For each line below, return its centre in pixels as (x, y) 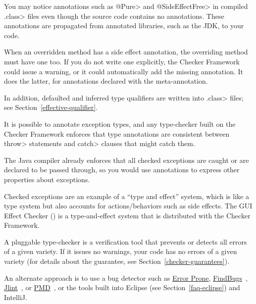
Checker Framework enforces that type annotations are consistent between (117, 133)
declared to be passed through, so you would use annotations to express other (122, 170)
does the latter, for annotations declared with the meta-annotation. (106, 81)
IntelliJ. (16, 297)
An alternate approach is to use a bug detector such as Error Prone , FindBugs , (126, 278)
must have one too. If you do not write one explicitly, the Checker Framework (122, 61)
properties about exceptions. (47, 179)
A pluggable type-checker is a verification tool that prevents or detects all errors (126, 241)
